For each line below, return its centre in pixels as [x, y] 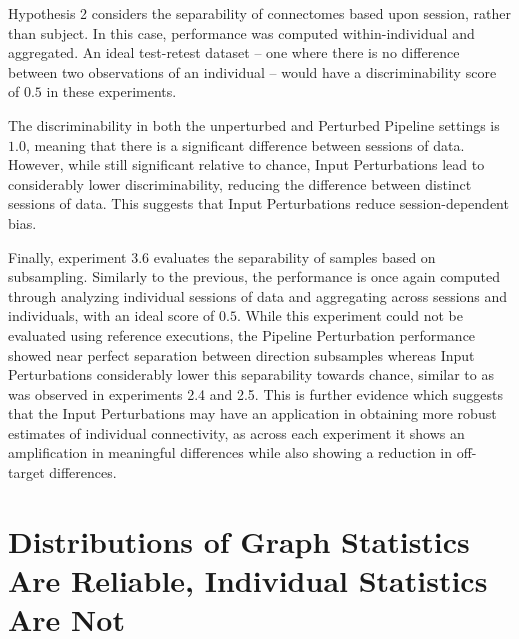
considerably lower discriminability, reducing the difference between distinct [240, 183]
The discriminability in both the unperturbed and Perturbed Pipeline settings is [254, 124]
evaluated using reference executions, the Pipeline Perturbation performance [242, 334]
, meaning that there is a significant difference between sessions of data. [245, 144]
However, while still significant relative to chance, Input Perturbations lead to [246, 164]
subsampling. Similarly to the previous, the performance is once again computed [254, 276]
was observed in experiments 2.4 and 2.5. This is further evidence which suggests [256, 393]
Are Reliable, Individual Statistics [248, 580]
